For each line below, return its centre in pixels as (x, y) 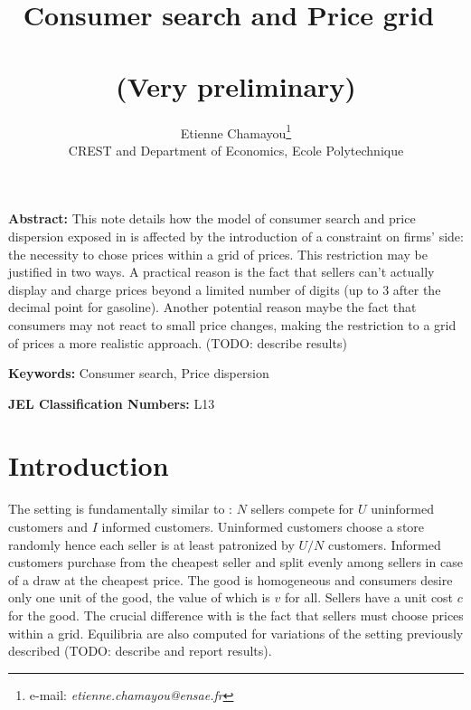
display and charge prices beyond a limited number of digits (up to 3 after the (225, 289)
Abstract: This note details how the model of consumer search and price (212, 218)
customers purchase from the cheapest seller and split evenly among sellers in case (235, 562)
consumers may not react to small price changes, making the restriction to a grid (232, 324)
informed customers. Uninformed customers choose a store (263, 526)
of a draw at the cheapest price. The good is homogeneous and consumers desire (231, 579)
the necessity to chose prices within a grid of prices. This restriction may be (218, 254)
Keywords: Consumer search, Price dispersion (139, 373)
